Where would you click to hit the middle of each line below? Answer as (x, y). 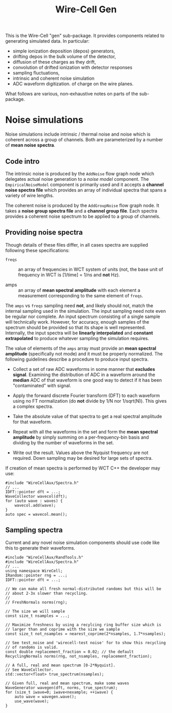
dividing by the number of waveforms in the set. (63, 442)
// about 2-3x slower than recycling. (47, 593)
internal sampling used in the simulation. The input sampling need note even (86, 311)
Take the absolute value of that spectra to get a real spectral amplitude (87, 416)
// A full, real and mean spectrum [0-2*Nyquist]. (60, 665)
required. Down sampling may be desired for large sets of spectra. (83, 458)
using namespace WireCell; (34, 571)
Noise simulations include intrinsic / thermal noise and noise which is (78, 134)
